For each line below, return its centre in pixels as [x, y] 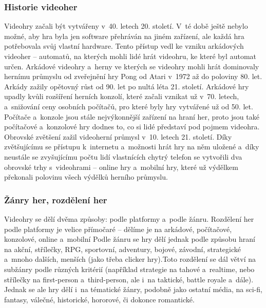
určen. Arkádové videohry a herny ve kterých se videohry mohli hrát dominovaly [132, 66]
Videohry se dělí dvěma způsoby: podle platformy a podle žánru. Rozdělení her [129, 218]
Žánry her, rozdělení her [56, 199]
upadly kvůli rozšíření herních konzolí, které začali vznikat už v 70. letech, [122, 96]
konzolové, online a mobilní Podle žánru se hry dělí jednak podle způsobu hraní [130, 239]
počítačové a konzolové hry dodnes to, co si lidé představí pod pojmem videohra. [132, 127]
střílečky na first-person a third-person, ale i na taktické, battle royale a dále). [129, 279]
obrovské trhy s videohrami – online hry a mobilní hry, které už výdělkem [121, 167]
